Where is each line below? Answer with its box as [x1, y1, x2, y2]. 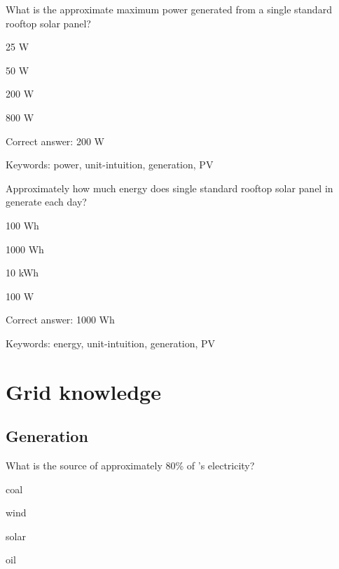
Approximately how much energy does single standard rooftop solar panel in [6, 180, 333, 195]
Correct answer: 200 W [6, 133, 104, 148]
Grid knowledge [6, 377, 161, 406]
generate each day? [6, 194, 87, 209]
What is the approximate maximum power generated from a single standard [6, 2, 332, 16]
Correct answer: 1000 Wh [6, 312, 115, 327]
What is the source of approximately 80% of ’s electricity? [6, 458, 255, 473]
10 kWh [6, 265, 39, 280]
